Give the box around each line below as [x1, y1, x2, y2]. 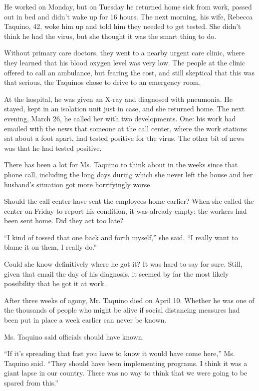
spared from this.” [4, 378, 58, 388]
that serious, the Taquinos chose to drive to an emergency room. [4, 77, 201, 87]
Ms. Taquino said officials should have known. [4, 331, 144, 342]
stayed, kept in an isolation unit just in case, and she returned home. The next [4, 103, 245, 114]
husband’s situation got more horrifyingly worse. [4, 179, 152, 189]
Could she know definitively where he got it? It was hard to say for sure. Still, [4, 259, 243, 269]
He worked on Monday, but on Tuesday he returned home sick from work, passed [4, 1, 252, 11]
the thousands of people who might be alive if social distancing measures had [4, 305, 240, 315]
